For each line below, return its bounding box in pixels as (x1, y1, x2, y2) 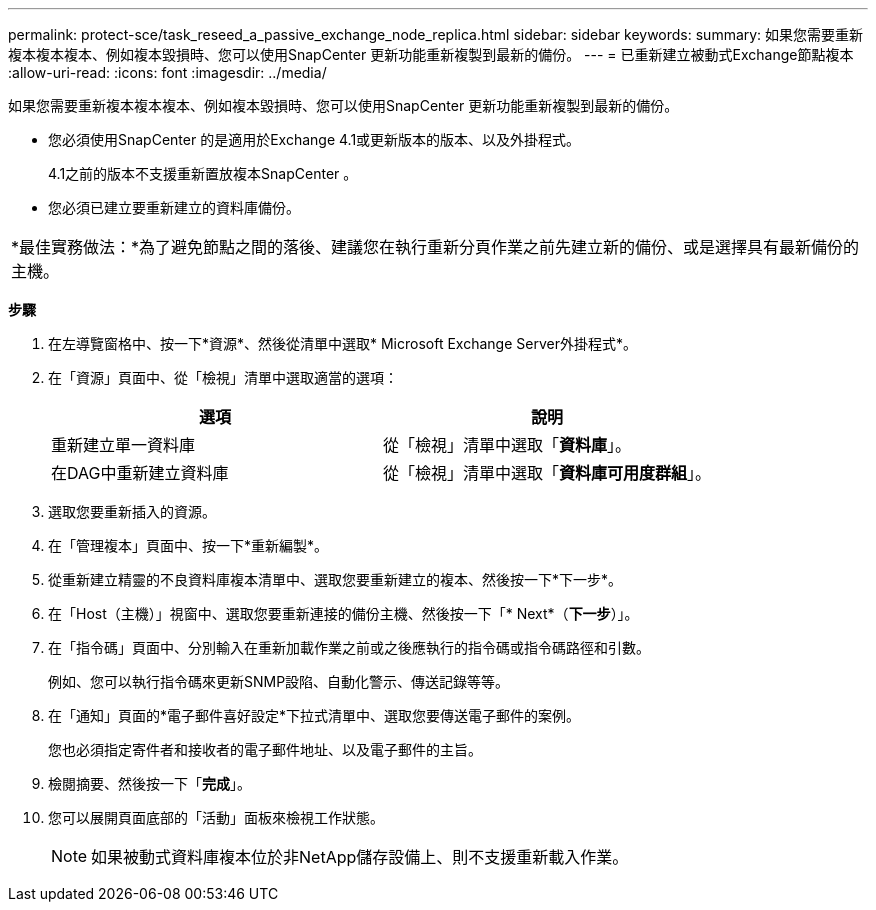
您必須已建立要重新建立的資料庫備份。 (48, 199, 300, 216)
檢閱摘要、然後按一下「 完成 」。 (48, 775, 251, 792)
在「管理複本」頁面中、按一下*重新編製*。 (48, 537, 329, 554)
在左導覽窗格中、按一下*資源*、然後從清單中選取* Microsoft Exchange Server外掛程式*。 (48, 335, 637, 352)
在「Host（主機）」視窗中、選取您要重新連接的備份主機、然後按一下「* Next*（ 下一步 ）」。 (48, 605, 639, 622)
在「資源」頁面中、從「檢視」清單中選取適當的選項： (48, 369, 398, 386)
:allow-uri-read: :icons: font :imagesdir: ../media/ (8, 64, 327, 81)
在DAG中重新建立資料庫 (51, 463, 229, 483)
